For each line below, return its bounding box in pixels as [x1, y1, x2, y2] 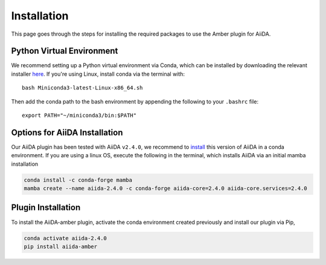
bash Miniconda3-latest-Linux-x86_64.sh [22, 85, 143, 91]
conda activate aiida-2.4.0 [24, 235, 107, 241]
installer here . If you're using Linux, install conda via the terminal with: [11, 70, 185, 77]
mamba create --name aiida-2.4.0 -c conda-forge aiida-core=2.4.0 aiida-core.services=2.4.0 [24, 185, 307, 192]
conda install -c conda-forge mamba [24, 176, 133, 183]
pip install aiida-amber [24, 243, 98, 250]
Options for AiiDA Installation [11, 127, 123, 137]
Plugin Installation [11, 203, 81, 213]
